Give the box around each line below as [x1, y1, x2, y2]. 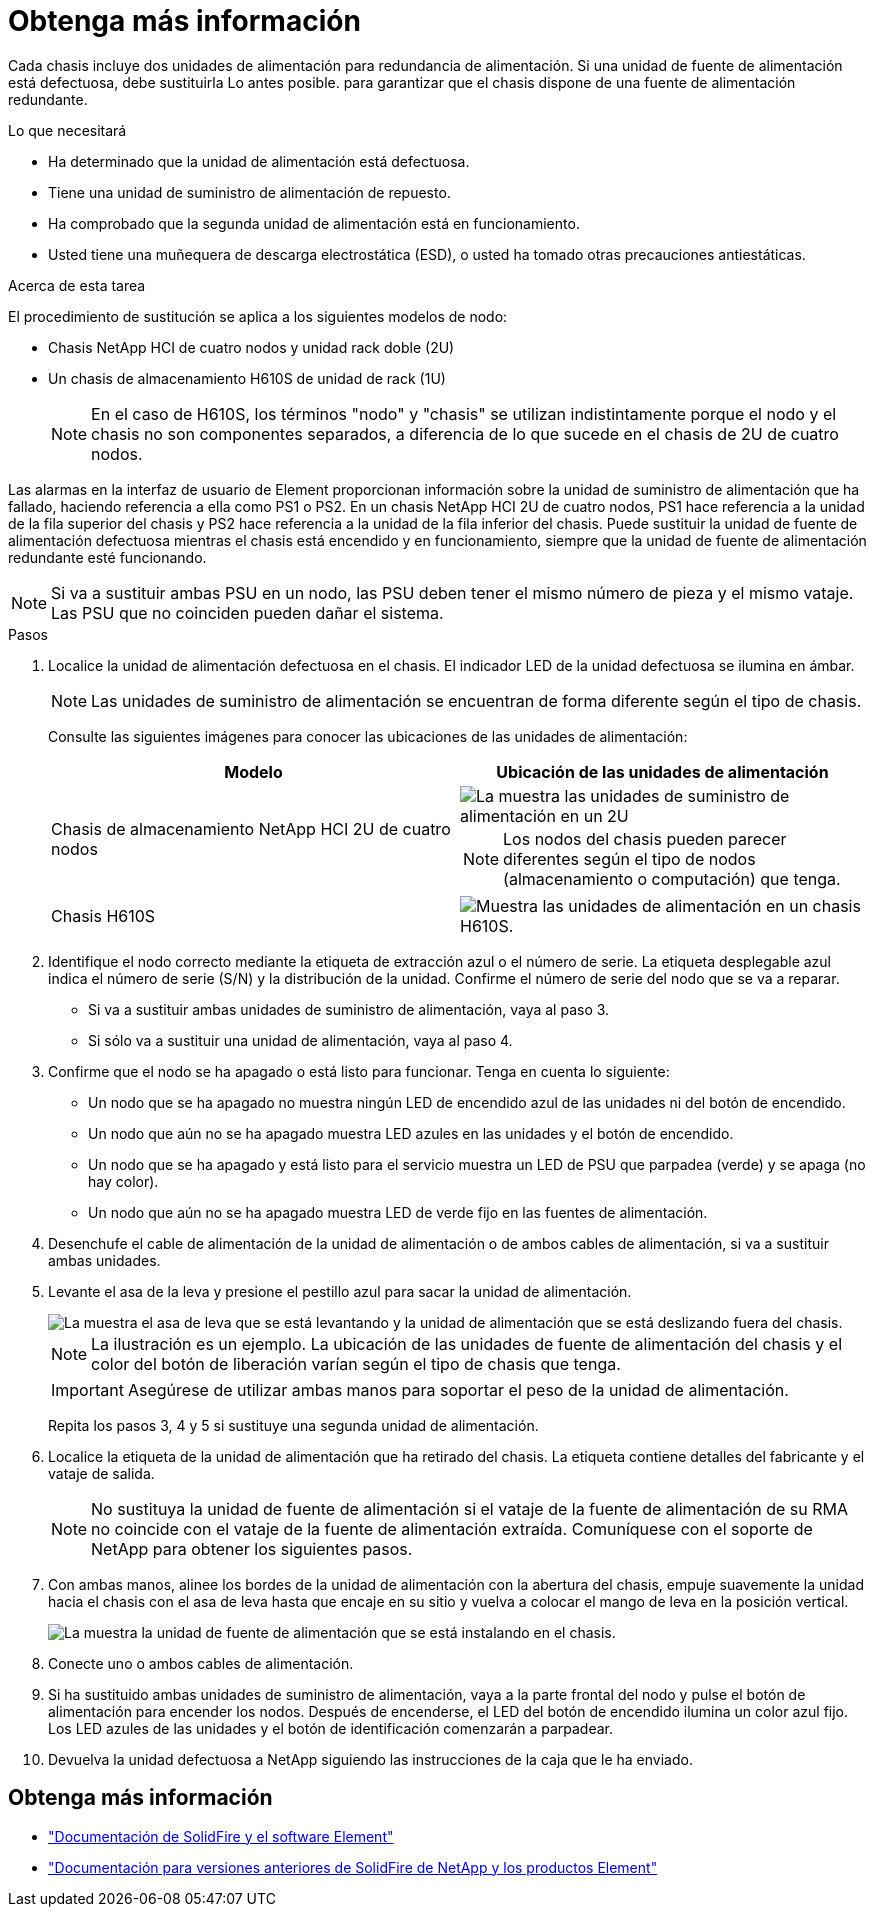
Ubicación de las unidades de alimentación [496, 761, 829, 782]
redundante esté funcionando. [8, 548, 207, 566]
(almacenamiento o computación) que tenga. [503, 868, 841, 889]
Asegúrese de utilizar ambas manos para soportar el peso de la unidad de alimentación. [127, 1379, 789, 1400]
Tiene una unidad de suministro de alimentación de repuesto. [48, 183, 451, 201]
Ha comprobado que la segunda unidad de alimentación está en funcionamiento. [48, 214, 580, 232]
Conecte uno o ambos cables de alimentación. [48, 1654, 354, 1672]
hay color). [88, 1172, 159, 1190]
